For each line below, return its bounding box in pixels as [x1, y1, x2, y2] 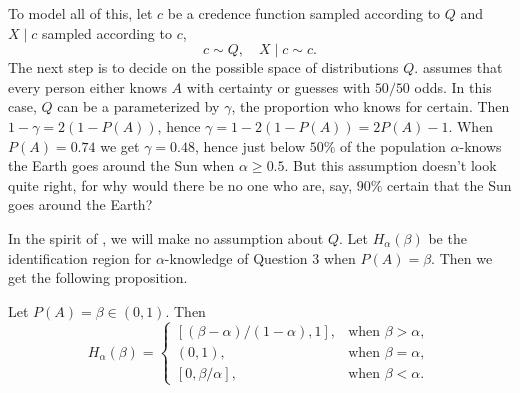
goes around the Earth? [8, 194, 153, 215]
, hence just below [194, 135, 306, 156]
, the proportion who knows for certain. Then [231, 96, 510, 117]
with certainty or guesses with [186, 76, 371, 97]
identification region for [8, 247, 152, 268]
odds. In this [414, 76, 492, 97]
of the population [340, 135, 446, 156]
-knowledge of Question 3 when [164, 247, 356, 268]
